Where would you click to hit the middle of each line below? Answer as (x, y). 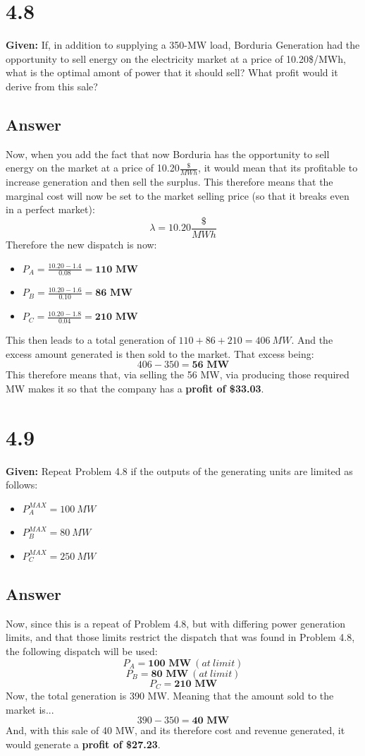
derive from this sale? (52, 86)
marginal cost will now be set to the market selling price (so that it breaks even (178, 195)
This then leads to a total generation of (91, 340)
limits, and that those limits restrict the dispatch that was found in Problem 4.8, (180, 637)
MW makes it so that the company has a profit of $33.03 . (135, 388)
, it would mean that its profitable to (278, 168)
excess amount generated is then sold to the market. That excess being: (160, 353)
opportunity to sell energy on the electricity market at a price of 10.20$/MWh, (176, 58)
